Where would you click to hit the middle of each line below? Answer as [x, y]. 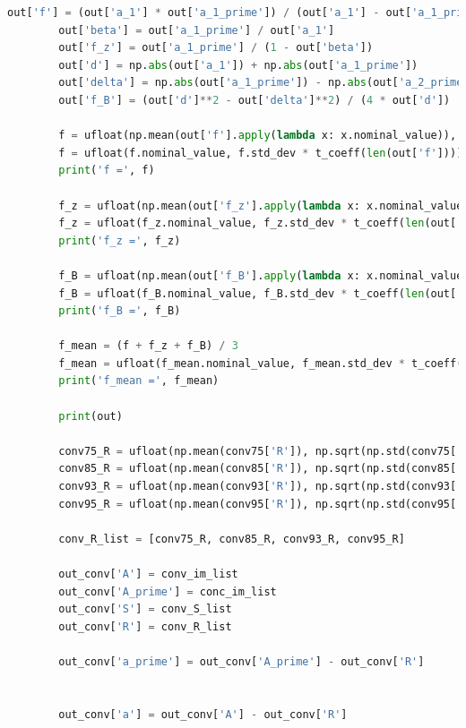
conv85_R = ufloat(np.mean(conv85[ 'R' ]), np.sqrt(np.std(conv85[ [258, 469]
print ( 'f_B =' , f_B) [120, 311]
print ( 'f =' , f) [107, 171]
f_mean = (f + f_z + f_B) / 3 [148, 346]
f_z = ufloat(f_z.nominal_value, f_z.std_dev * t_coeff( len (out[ [258, 223]
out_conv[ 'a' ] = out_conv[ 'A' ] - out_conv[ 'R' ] [203, 714]
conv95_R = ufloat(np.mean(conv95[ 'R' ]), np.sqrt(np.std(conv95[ [258, 504]
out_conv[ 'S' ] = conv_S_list [145, 609]
